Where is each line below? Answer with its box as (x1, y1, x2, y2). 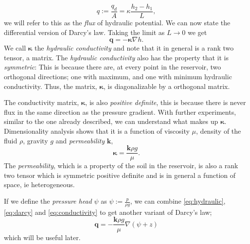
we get (187, 27, 207, 37)
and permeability (55, 135, 105, 145)
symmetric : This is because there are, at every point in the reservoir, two (4, 62, 221, 72)
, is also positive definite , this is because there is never (85, 97, 246, 107)
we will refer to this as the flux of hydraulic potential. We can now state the (4, 17, 231, 28)
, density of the (196, 126, 241, 136)
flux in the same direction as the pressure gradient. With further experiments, (4, 106, 236, 117)
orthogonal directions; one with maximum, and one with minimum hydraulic (4, 71, 232, 82)
